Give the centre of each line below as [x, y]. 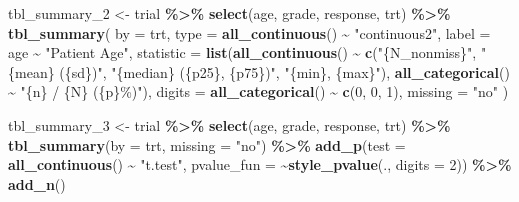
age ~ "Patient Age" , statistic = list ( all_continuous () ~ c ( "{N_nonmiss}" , [242, 52]
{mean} [31, 71]
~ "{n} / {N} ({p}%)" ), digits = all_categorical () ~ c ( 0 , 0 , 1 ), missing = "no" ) [258, 91]
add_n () [37, 183]
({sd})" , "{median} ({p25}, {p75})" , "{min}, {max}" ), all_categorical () [284, 71]
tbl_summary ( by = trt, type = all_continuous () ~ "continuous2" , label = [249, 32]
